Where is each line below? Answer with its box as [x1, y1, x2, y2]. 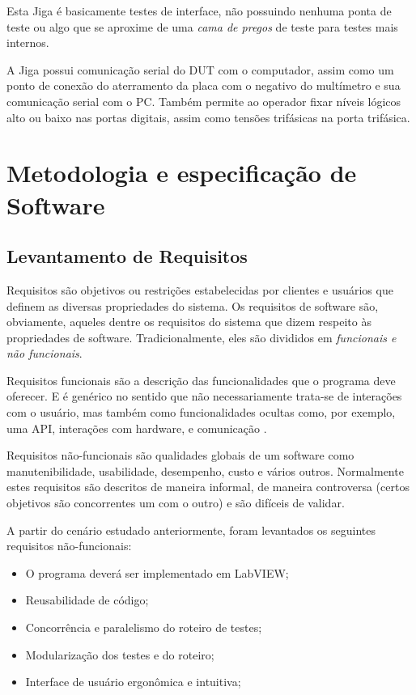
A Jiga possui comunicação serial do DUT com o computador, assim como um [6, 61, 394, 78]
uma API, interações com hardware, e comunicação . [6, 419, 267, 436]
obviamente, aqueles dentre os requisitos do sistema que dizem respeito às [6, 313, 371, 330]
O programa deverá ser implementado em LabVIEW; [25, 564, 289, 581]
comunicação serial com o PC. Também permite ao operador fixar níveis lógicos [6, 92, 401, 109]
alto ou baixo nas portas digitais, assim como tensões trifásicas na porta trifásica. [6, 108, 410, 125]
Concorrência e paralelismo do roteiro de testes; [25, 619, 262, 636]
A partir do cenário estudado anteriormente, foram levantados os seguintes [6, 521, 376, 538]
